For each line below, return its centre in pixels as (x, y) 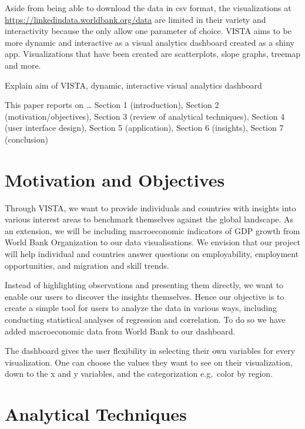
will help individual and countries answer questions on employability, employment (152, 254)
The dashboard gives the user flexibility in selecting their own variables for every (150, 351)
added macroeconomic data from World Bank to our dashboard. (120, 331)
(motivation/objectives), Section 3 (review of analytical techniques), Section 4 (145, 116)
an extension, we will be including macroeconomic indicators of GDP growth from (152, 230)
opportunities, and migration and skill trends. (87, 265)
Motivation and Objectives (115, 179)
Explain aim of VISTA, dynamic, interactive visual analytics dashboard (133, 85)
